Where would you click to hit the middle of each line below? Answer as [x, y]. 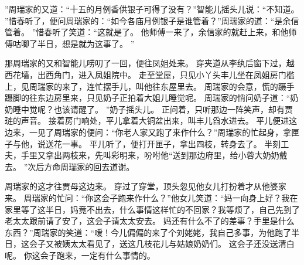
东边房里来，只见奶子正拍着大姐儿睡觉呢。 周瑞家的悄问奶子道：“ [164, 98]
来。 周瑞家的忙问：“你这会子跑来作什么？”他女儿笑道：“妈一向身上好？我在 [151, 197]
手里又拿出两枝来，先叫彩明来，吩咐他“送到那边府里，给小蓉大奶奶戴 [154, 155]
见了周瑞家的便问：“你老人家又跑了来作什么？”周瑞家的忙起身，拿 [164, 132]
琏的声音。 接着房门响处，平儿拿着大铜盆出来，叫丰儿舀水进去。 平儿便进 [147, 120]
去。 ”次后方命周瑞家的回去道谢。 [70, 166]
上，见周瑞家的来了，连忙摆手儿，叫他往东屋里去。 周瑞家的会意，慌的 [141, 86]
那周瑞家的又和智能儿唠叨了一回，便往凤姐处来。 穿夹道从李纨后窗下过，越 [150, 63]
